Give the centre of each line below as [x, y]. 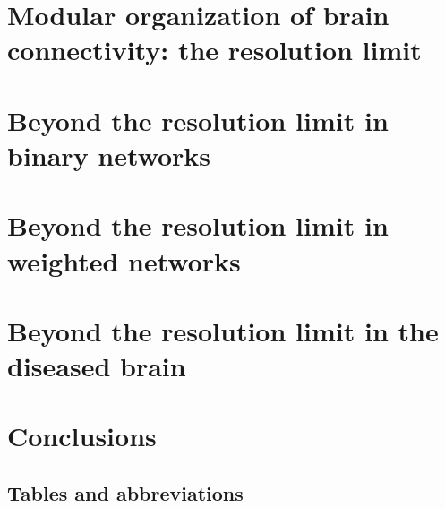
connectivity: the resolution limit [214, 50]
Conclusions [82, 436]
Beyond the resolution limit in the [223, 330]
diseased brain [97, 366]
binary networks [109, 155]
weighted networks [124, 260]
